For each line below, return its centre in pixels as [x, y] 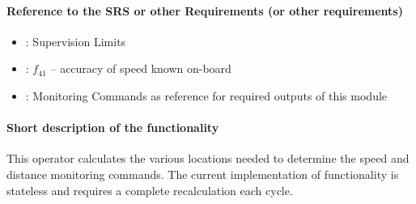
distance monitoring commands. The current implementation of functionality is [203, 174]
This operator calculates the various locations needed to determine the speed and [208, 158]
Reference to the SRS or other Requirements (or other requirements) [205, 10]
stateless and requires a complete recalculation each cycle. [150, 190]
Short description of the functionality [113, 127]
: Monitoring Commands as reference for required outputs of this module [206, 95]
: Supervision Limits [76, 41]
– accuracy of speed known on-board [141, 68]
